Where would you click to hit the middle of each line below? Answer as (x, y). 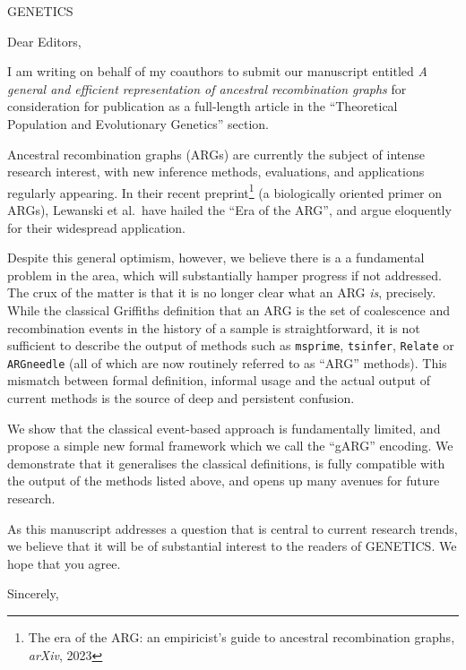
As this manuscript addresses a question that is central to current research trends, (233, 528)
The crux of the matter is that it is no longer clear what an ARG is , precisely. (222, 292)
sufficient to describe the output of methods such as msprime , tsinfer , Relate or (231, 345)
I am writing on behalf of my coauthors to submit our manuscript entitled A (217, 71)
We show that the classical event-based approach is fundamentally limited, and (224, 428)
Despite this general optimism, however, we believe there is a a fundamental (216, 258)
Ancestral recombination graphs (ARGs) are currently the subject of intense (216, 154)
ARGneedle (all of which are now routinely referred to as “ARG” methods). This (227, 362)
